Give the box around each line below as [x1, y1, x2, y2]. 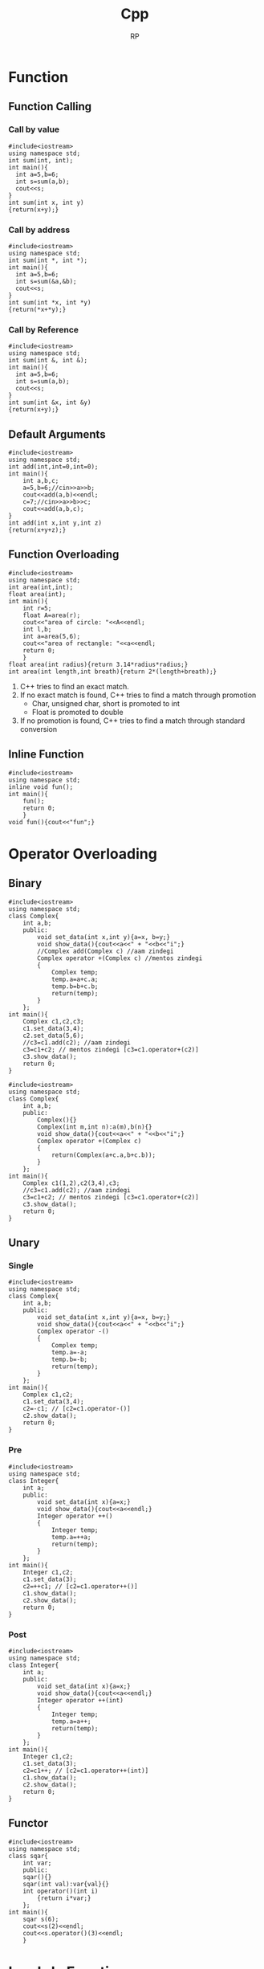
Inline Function [8, 748, 84, 762]
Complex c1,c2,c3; [22, 1017, 84, 1025]
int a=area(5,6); [22, 632, 81, 640]
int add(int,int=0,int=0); [8, 463, 99, 471]
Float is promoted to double [31, 707, 124, 717]
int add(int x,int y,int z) [8, 519, 103, 527]
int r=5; [22, 604, 52, 612]
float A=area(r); [22, 611, 81, 619]
